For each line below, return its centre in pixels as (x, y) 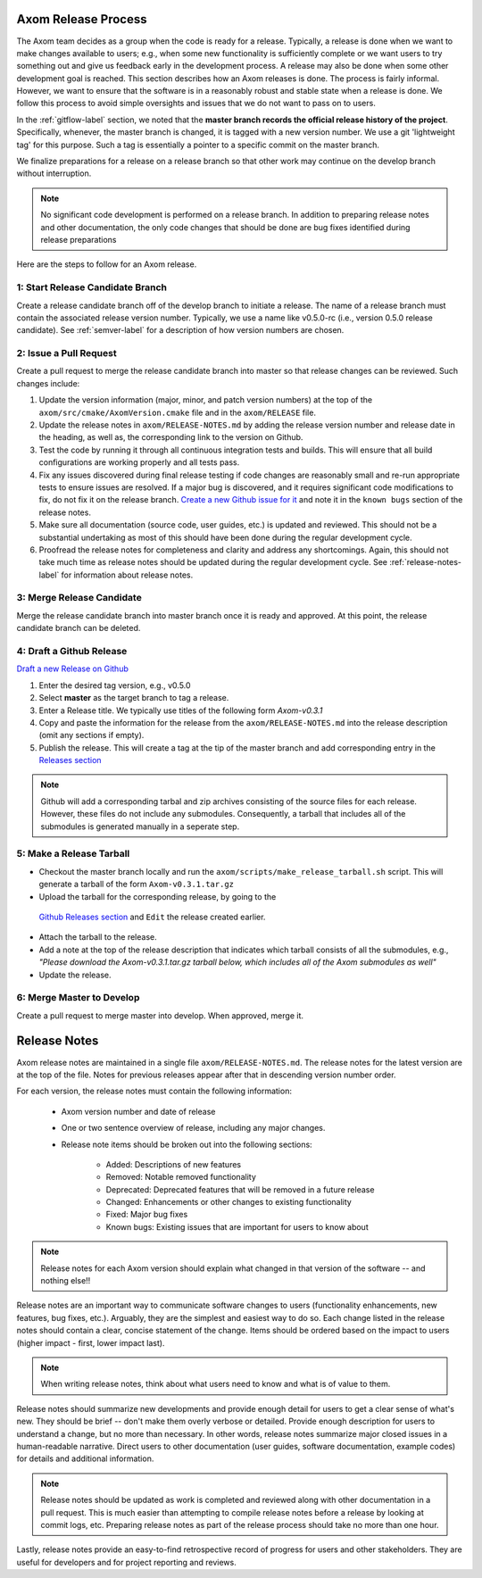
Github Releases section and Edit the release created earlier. (152, 917)
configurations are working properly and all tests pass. (139, 462)
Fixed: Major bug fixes (147, 1215)
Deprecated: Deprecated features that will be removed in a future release (240, 1189)
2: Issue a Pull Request (66, 353)
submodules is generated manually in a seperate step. (140, 826)
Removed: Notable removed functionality (181, 1177)
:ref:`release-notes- (426, 562)
